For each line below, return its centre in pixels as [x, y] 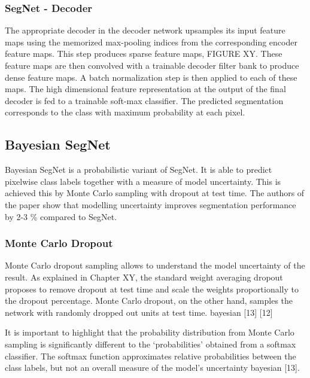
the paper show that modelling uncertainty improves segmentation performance [151, 204]
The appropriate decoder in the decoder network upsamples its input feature [145, 30]
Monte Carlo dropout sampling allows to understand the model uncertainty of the [155, 265]
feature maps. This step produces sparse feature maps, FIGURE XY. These [144, 54]
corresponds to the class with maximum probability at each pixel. [125, 112]
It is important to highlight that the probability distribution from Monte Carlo [150, 332]
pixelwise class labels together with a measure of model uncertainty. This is [143, 181]
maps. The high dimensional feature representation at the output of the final [145, 89]
